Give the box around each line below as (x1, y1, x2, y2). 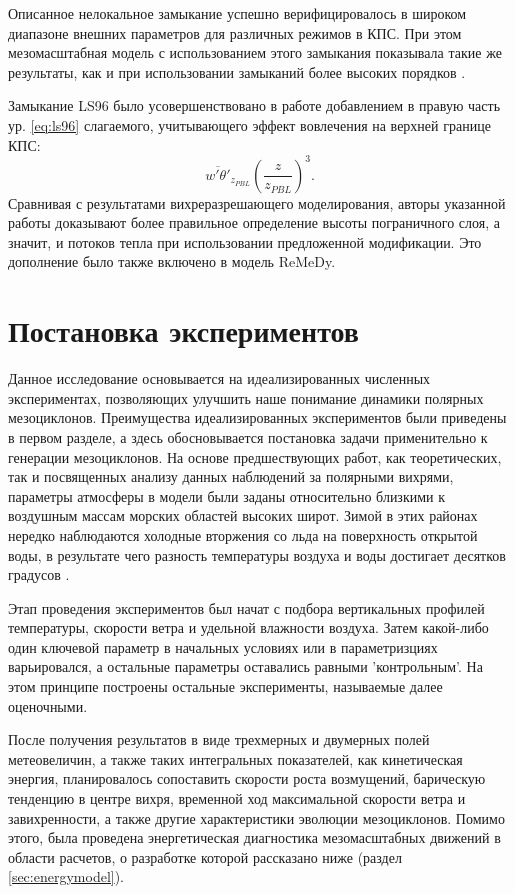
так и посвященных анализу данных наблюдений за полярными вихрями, (8, 466, 454, 487)
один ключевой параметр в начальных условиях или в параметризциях (8, 636, 438, 657)
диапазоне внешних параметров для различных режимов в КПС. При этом (8, 22, 462, 43)
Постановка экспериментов (8, 310, 359, 351)
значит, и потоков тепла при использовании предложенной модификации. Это (8, 231, 482, 252)
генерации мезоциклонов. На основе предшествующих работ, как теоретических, (8, 446, 502, 467)
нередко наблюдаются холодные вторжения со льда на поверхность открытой (8, 524, 478, 545)
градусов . (8, 564, 70, 585)
